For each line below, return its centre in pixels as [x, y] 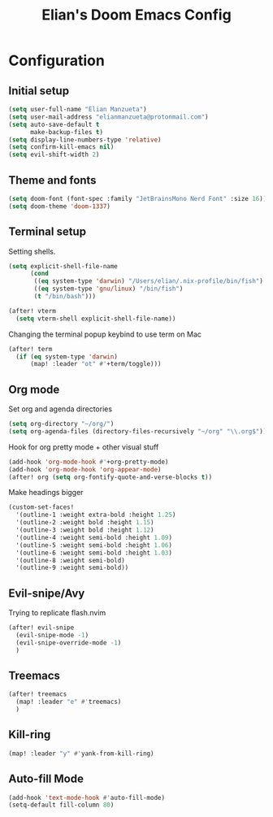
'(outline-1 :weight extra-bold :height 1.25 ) [96, 515]
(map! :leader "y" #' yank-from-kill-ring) [81, 754]
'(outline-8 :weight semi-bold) [71, 560]
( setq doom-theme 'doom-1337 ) [60, 206]
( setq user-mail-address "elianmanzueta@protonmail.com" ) [108, 117]
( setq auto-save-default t [54, 124]
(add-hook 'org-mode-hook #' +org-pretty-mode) [89, 462]
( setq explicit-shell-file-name [63, 266]
